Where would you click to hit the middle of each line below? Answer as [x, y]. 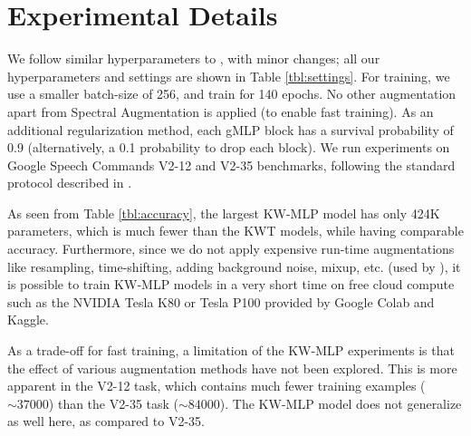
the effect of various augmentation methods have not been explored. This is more [232, 368]
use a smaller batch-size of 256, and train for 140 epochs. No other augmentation [232, 94]
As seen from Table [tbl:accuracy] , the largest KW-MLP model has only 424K [224, 213]
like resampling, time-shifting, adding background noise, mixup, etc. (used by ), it [234, 266]
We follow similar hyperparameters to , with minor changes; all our [194, 58]
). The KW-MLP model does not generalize [341, 403]
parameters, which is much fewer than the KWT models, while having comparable [235, 231]
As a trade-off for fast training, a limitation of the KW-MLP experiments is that [231, 350]
